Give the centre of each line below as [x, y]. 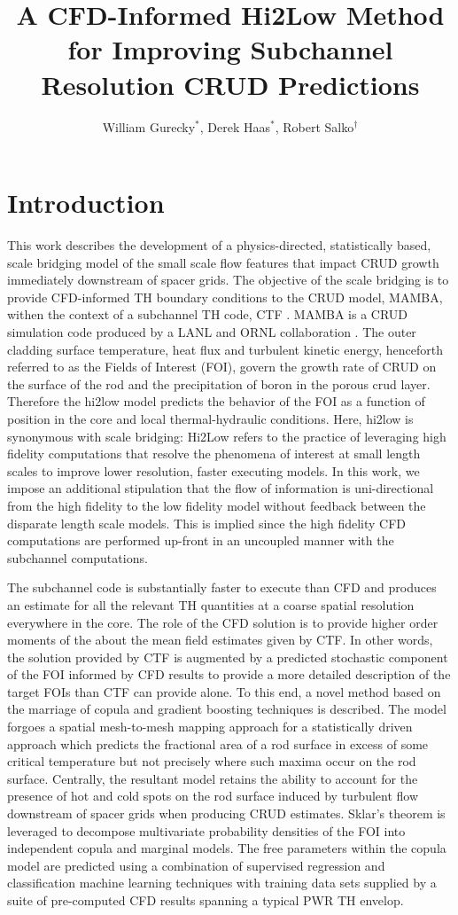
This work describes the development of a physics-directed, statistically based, [219, 245]
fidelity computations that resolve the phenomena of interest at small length [214, 454]
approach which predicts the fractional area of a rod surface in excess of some [218, 743]
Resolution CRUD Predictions [230, 84]
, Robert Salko [314, 126]
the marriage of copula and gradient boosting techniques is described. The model [227, 709]
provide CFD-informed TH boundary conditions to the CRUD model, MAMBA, [225, 297]
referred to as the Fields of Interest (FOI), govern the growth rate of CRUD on [222, 367]
